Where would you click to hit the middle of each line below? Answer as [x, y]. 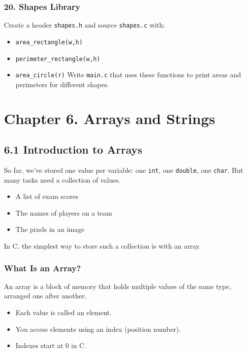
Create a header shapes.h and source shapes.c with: [85, 25]
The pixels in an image [50, 229]
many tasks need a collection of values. [62, 179]
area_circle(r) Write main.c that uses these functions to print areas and [128, 75]
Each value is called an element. [63, 312]
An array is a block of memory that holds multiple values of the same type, [118, 286]
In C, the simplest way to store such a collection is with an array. [103, 246]
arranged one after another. [45, 296]
